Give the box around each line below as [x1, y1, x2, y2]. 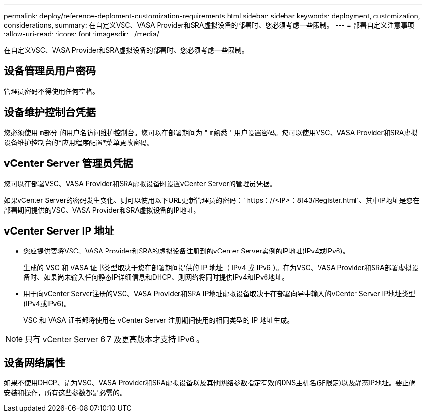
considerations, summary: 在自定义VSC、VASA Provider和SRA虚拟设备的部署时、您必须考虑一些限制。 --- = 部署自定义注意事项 [4, 21, 414, 29]
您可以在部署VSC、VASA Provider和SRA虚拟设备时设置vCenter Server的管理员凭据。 [4, 179, 277, 188]
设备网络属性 [4, 356, 65, 369]
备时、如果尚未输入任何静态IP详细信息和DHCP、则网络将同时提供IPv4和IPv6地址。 [23, 273, 289, 282]
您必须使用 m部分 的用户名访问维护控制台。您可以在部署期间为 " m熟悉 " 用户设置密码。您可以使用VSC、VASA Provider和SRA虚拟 [4, 128, 418, 137]
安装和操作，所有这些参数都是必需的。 [4, 388, 126, 397]
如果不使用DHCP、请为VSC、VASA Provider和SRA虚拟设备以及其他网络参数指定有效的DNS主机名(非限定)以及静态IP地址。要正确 [4, 379, 416, 387]
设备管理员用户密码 [4, 65, 96, 77]
